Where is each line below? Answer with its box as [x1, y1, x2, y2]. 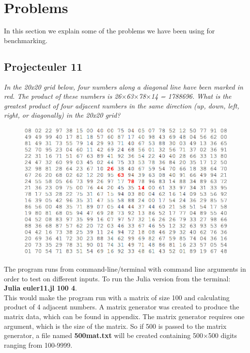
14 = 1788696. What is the [151, 91, 232, 101]
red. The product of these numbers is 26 [4, 91, 122, 101]
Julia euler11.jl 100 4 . [4, 283, 77, 293]
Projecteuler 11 [4, 59, 83, 74]
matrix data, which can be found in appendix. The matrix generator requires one [4, 311, 245, 322]
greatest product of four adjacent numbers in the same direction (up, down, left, [4, 100, 239, 110]
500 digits [208, 330, 237, 340]
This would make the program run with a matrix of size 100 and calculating [4, 292, 230, 302]
